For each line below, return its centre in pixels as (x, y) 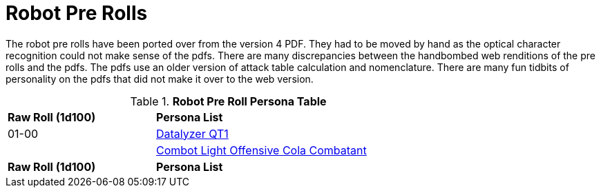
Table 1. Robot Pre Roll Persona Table (228, 101)
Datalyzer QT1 (192, 133)
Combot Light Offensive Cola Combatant (261, 150)
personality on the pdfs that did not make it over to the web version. (160, 79)
